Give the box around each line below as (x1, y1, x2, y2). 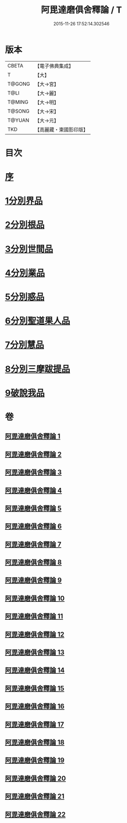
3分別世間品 (5, 243, 53, 255)
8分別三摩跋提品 (5, 363, 70, 374)
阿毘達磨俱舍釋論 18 (5, 738, 64, 746)
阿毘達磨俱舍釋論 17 (5, 720, 64, 728)
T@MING (7, 98, 29, 105)
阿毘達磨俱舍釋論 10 (5, 594, 65, 602)
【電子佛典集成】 (34, 63, 74, 69)
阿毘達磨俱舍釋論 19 (5, 756, 64, 764)
